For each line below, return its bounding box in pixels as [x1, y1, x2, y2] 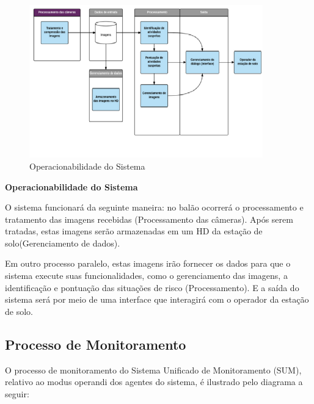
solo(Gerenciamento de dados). [5, 236, 120, 249]
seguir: [5, 387, 29, 400]
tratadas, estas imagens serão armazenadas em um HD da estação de [5, 225, 263, 237]
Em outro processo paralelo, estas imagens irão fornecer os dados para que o [5, 257, 291, 270]
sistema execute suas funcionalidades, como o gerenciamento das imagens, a [5, 269, 288, 282]
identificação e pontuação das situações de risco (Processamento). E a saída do [5, 281, 299, 294]
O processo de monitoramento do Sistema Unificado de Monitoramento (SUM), [5, 363, 302, 376]
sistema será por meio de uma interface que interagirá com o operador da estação [5, 293, 309, 306]
